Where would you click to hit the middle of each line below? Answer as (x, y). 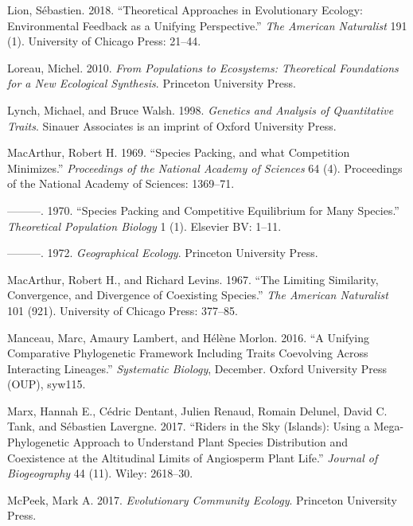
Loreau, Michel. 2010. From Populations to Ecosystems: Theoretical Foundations (203, 67)
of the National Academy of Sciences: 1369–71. (121, 183)
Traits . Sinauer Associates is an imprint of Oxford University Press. (172, 125)
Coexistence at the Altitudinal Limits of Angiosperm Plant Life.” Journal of (193, 457)
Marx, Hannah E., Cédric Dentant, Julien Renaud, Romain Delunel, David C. (197, 410)
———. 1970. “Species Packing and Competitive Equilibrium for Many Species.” (203, 210)
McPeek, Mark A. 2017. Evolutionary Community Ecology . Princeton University (202, 499)
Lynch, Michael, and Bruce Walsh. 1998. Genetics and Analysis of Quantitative (201, 109)
